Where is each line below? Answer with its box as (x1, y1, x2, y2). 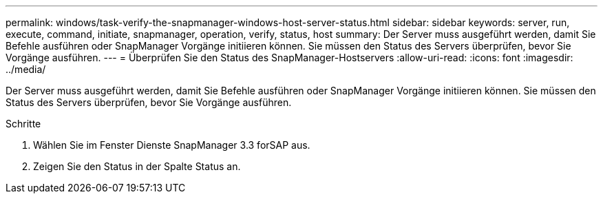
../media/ (6, 63, 46, 75)
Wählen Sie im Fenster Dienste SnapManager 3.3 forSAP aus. (33, 139, 310, 151)
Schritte (6, 118, 41, 129)
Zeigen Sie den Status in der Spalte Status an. (33, 160, 241, 172)
